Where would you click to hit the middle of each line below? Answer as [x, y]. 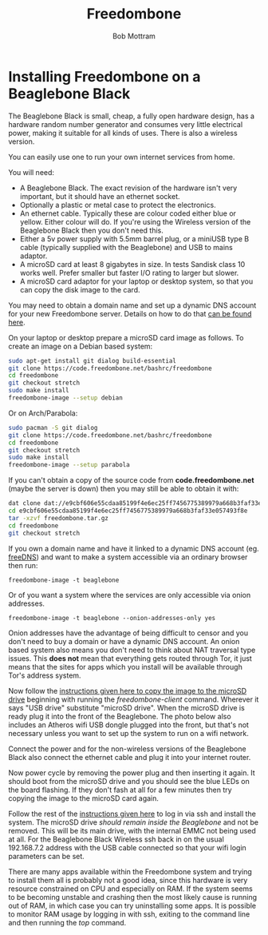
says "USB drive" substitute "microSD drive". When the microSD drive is [126, 707]
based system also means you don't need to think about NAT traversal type [132, 650]
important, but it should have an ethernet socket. [100, 196]
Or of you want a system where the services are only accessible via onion [130, 595]
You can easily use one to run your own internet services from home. [122, 157]
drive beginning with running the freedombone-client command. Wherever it [134, 699]
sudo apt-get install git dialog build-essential [93, 360]
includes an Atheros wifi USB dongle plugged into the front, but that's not [129, 725]
